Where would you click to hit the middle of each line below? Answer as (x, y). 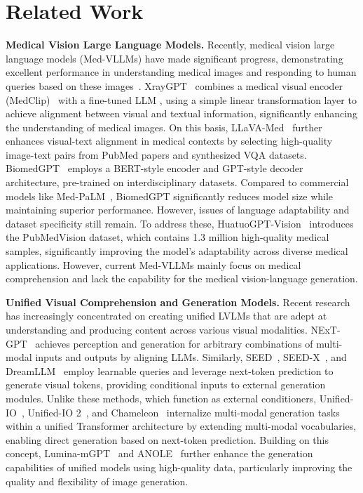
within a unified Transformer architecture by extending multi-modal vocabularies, (181, 426)
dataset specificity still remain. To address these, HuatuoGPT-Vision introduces (180, 223)
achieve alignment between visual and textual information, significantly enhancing (181, 113)
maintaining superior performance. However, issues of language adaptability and (178, 210)
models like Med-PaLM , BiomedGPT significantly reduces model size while (170, 196)
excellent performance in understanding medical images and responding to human (181, 72)
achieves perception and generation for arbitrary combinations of (174, 343)
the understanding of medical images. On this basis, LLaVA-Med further (164, 127)
